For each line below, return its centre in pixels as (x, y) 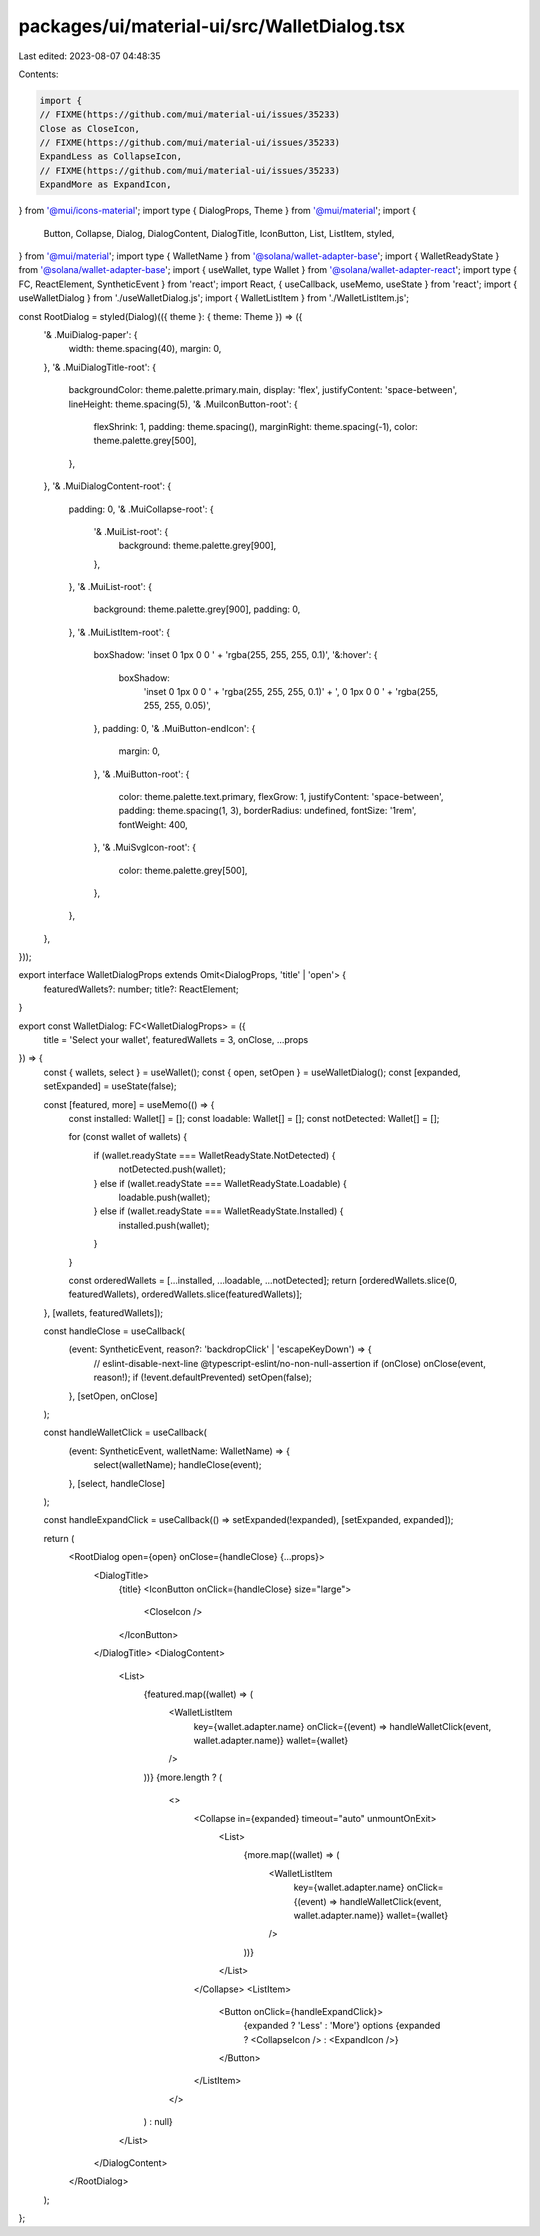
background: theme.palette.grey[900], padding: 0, (197, 609)
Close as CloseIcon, (89, 128)
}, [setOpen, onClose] (113, 1396)
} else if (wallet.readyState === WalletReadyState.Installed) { (218, 1211)
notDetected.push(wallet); (172, 1169)
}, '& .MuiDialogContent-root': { (107, 486)
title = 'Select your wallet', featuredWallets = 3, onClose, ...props (176, 1040)
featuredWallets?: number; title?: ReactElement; (141, 989)
